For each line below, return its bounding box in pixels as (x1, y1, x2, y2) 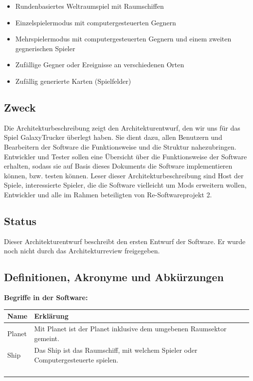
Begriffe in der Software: (4, 292, 88, 303)
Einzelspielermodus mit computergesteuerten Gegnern (15, 17, 176, 27)
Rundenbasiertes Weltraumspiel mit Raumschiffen (15, 1, 164, 11)
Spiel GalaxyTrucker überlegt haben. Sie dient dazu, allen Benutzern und (4, 132, 222, 142)
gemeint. (34, 333, 59, 343)
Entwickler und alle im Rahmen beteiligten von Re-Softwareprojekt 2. (4, 189, 212, 199)
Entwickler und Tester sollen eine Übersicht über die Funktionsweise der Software (4, 151, 247, 161)
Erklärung (34, 311, 69, 321)
